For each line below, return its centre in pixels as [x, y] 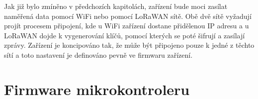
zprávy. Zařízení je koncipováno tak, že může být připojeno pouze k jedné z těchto [129, 45]
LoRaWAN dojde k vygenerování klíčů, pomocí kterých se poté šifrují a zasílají [125, 35]
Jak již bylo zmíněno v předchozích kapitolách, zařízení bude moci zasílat [116, 6]
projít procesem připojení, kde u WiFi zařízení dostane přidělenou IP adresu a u [127, 26]
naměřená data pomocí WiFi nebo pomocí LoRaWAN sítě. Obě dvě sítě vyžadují [128, 16]
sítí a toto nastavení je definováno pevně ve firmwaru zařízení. [98, 54]
